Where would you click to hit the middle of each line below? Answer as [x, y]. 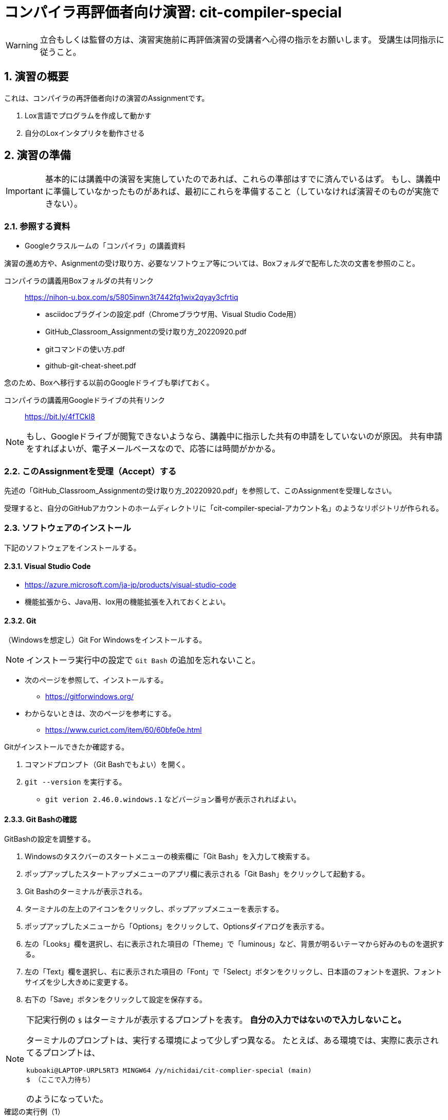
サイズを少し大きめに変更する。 [79, 982]
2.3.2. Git [20, 620]
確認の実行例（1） [34, 1112]
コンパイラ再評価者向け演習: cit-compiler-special [173, 12]
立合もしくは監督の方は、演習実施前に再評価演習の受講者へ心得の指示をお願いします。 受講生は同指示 [238, 39]
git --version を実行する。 [76, 782]
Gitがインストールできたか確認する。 [67, 747]
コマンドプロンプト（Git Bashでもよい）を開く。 [107, 765]
